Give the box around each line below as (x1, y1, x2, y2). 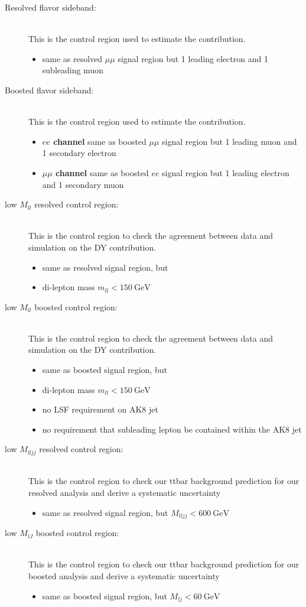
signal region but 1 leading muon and (162, 135, 297, 147)
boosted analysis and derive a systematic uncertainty (28, 569, 220, 582)
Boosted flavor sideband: (5, 83, 94, 96)
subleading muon (42, 64, 103, 76)
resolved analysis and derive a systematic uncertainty (28, 486, 221, 499)
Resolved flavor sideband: (5, 1, 96, 13)
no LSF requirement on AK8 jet (42, 403, 158, 416)
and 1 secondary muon (42, 178, 124, 190)
